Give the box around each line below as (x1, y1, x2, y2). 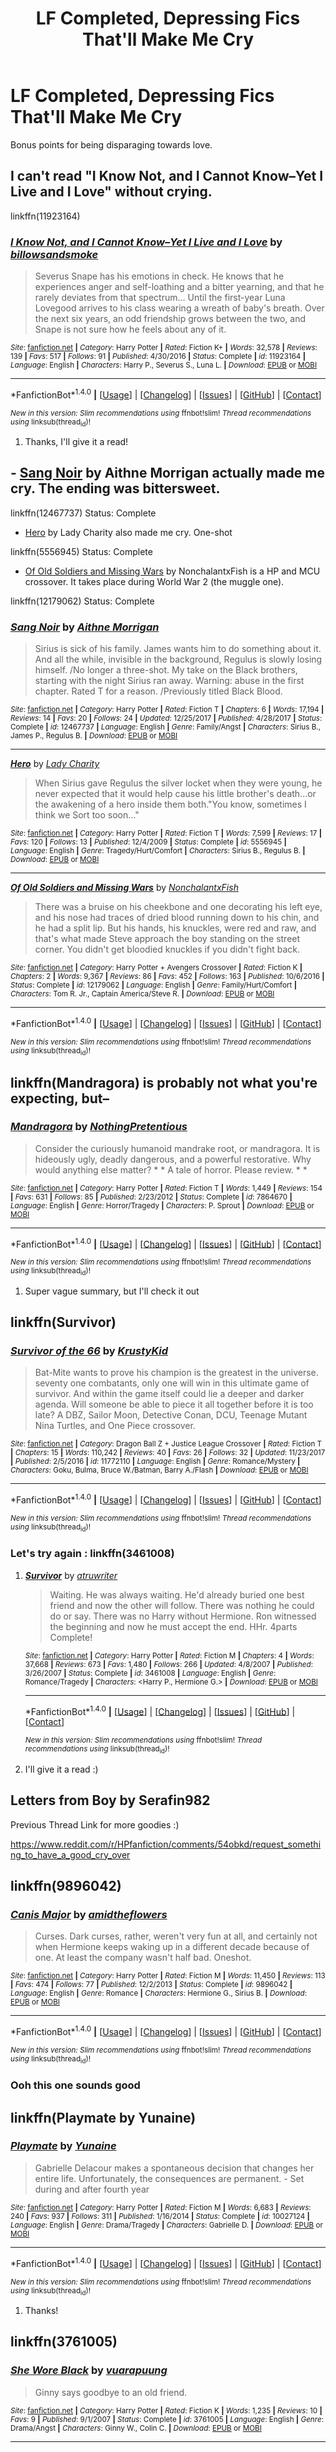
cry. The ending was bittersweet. (10, 480, 221, 497)
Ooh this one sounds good (10, 2078, 141, 2092)
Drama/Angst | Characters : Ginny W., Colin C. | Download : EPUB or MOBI (10, 2423, 262, 2433)
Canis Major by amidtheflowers (10, 1907, 168, 1921)
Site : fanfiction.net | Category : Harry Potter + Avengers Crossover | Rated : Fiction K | (10, 963, 303, 973)
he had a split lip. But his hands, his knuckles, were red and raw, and (34, 922, 317, 934)
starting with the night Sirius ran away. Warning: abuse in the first (34, 675, 305, 687)
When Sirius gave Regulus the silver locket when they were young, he (34, 777, 323, 789)
